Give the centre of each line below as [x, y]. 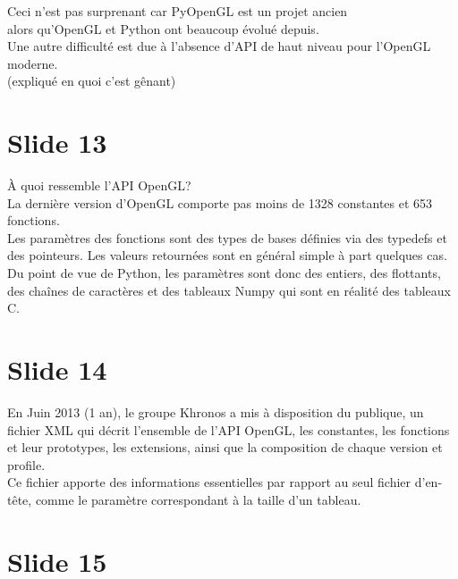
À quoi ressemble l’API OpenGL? [99, 185]
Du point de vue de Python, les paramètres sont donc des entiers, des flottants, [224, 273]
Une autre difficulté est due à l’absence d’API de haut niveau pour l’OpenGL [219, 46]
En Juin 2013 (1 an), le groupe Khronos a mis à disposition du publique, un [216, 411]
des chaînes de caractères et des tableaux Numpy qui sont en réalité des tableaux [229, 290]
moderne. [33, 63]
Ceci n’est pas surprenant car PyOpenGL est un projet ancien [178, 11]
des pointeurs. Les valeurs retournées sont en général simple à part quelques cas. [227, 255]
